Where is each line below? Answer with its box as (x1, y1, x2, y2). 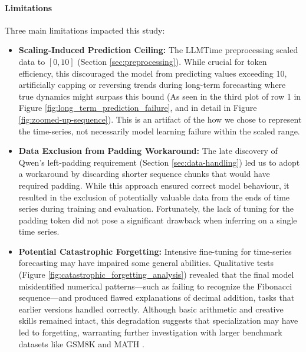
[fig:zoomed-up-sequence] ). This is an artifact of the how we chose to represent (18, 113, 302, 125)
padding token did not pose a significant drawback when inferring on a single (18, 213, 297, 226)
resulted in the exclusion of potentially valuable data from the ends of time (18, 190, 290, 203)
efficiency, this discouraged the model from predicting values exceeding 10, (18, 67, 287, 79)
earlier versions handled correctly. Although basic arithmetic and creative (18, 302, 284, 315)
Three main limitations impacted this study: (5, 24, 165, 36)
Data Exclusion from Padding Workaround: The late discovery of (18, 144, 278, 157)
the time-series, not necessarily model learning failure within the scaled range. (18, 124, 300, 137)
